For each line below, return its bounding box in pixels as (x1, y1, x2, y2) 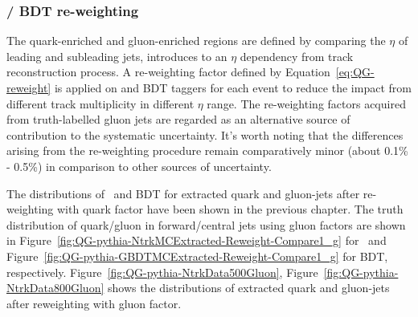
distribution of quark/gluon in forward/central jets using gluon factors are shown (6, 216, 406, 233)
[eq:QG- (335, 63, 375, 80)
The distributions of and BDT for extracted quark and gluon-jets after (6, 185, 360, 201)
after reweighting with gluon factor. (6, 295, 182, 311)
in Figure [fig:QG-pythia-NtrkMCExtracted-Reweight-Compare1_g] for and (6, 232, 387, 249)
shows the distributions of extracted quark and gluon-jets (107, 279, 390, 296)
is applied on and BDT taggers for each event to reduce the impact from (54, 79, 412, 96)
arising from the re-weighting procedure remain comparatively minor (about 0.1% (6, 142, 408, 159)
